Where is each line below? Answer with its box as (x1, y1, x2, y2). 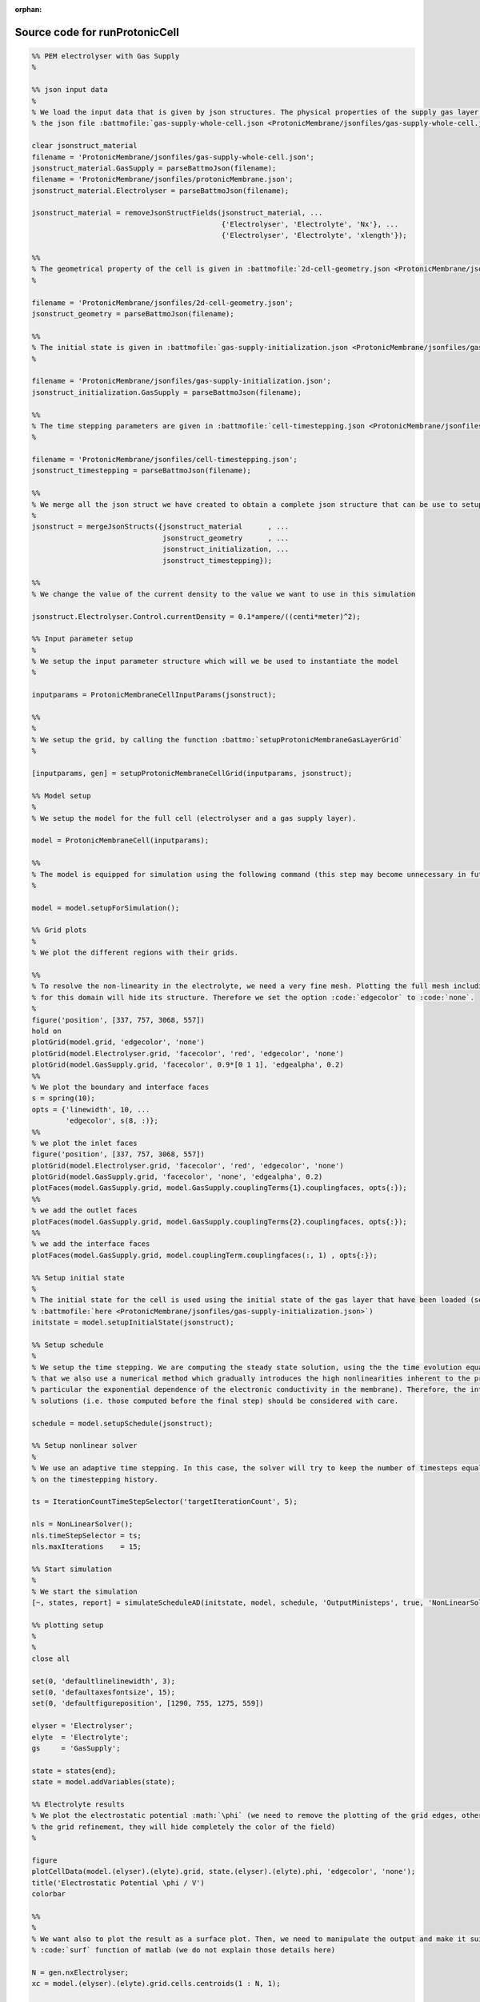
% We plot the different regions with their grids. (31, 948, 239, 957)
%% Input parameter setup (31, 634, 134, 644)
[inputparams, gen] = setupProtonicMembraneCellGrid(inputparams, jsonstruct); (31, 769, 353, 778)
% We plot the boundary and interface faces (31, 1082, 210, 1091)
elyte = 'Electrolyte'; (31, 1732, 130, 1742)
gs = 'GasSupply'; (31, 1743, 121, 1753)
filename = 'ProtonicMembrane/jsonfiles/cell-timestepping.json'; (31, 455, 298, 464)
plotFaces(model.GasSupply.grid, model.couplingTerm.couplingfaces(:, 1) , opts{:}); (31, 1250, 378, 1260)
